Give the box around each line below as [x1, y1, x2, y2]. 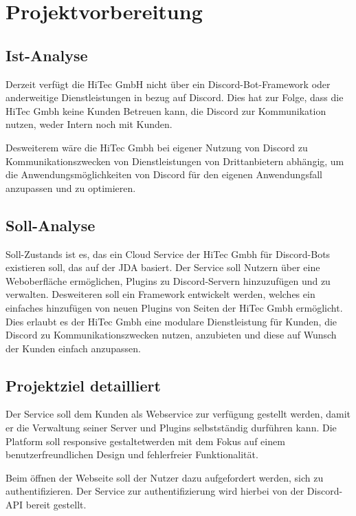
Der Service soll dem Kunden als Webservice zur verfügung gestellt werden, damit [5, 407, 351, 421]
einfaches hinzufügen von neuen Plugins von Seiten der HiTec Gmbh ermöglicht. [5, 300, 343, 314]
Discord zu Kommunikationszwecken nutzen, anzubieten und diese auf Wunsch [5, 327, 337, 342]
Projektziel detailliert [5, 374, 161, 396]
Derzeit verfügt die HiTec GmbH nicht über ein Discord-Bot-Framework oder [5, 76, 331, 91]
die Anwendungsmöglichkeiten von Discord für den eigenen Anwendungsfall [5, 167, 322, 182]
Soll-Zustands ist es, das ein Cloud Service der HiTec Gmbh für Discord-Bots [5, 246, 331, 261]
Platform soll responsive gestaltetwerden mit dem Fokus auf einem [5, 433, 285, 448]
